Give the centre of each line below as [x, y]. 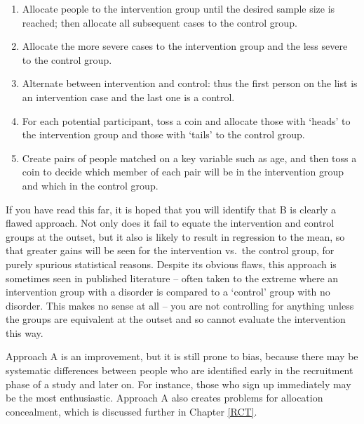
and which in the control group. [90, 185]
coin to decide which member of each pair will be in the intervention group [183, 172]
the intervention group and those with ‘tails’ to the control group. [163, 134]
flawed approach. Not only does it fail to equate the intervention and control [170, 223]
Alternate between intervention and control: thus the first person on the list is [190, 83]
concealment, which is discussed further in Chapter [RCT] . [132, 411]
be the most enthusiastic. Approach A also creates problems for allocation [164, 398]
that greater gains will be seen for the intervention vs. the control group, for [170, 250]
